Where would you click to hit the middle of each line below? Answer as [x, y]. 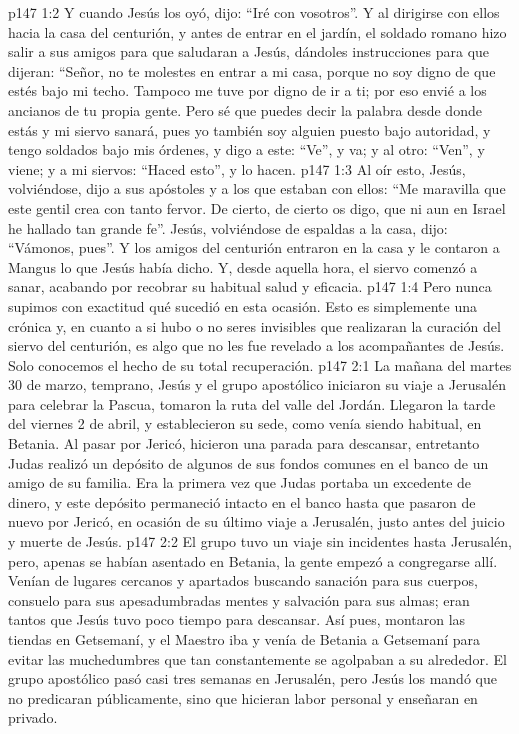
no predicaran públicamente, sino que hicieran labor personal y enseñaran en [243, 697]
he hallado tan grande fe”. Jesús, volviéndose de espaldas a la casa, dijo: [228, 227]
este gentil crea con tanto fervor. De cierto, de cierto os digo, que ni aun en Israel [257, 207]
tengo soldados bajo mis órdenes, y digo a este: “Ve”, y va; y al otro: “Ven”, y [246, 149]
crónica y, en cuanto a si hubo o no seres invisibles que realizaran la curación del [254, 325]
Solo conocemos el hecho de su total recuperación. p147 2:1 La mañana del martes [260, 364]
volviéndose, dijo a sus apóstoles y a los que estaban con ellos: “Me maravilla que [257, 188]
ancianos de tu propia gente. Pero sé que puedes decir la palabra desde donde [245, 109]
